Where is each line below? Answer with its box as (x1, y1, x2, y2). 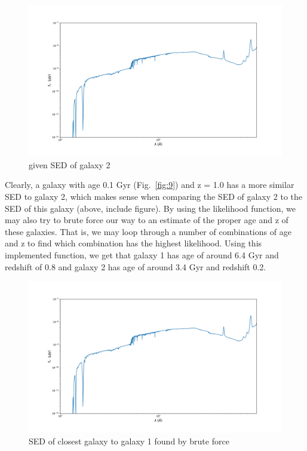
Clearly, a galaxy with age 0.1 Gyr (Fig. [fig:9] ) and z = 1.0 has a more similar (5, 178, 294, 191)
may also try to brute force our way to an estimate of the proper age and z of (5, 214, 288, 226)
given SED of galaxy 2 (29, 158, 110, 171)
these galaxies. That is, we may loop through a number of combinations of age (5, 225, 291, 237)
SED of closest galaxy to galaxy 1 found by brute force (29, 435, 229, 447)
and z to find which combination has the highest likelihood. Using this (5, 237, 262, 249)
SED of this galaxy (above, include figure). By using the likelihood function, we (5, 202, 296, 214)
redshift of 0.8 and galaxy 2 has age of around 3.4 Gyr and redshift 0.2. (5, 260, 266, 273)
